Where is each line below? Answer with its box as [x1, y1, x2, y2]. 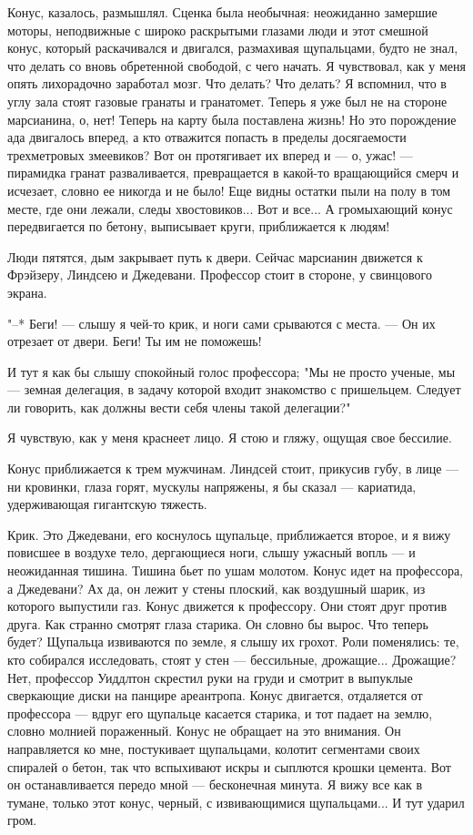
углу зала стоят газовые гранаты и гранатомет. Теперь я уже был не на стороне [7, 91, 448, 110]
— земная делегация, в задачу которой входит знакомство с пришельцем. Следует [7, 380, 461, 399]
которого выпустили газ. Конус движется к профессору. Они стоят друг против [7, 596, 448, 616]
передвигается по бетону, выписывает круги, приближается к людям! [7, 217, 390, 236]
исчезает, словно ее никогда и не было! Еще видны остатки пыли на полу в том [7, 180, 451, 199]
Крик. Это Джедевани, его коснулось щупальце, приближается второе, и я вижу [7, 524, 451, 544]
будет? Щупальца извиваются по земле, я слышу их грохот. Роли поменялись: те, [7, 632, 459, 651]
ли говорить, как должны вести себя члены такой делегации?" [7, 397, 351, 416]
